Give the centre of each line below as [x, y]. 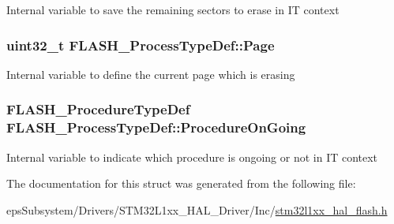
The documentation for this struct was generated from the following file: [181, 183]
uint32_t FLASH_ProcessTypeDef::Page [141, 45]
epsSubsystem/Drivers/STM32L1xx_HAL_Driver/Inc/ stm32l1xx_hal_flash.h [197, 209]
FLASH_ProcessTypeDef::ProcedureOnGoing [156, 127]
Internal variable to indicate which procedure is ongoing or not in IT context [192, 157]
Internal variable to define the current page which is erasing [151, 74]
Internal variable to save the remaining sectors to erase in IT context [173, 9]
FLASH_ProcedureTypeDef [98, 109]
